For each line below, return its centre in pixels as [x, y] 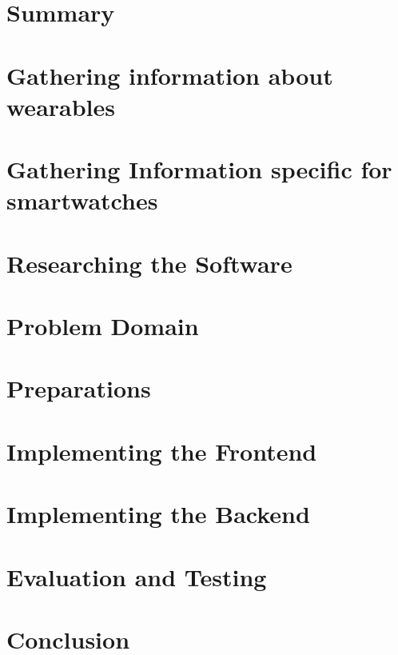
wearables [61, 106]
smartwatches [82, 200]
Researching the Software [149, 263]
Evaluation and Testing [137, 576]
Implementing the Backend [158, 514]
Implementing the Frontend [162, 451]
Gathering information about [170, 75]
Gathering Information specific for [199, 169]
